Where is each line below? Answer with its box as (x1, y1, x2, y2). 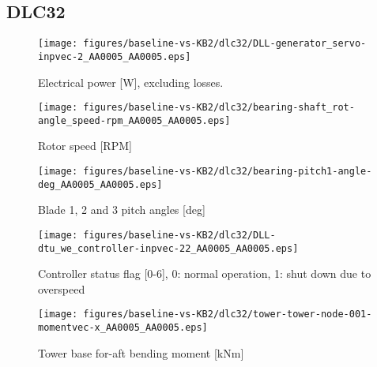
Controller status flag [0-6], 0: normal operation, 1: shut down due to (38, 265, 371, 282)
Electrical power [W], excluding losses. (38, 73, 224, 90)
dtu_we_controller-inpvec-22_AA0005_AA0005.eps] (38, 242, 299, 254)
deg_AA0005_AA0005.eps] (38, 178, 163, 190)
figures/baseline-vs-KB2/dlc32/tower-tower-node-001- (83, 309, 372, 320)
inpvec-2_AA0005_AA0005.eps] (38, 51, 191, 62)
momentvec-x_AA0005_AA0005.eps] (38, 322, 208, 334)
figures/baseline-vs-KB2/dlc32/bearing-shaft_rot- (83, 102, 355, 114)
